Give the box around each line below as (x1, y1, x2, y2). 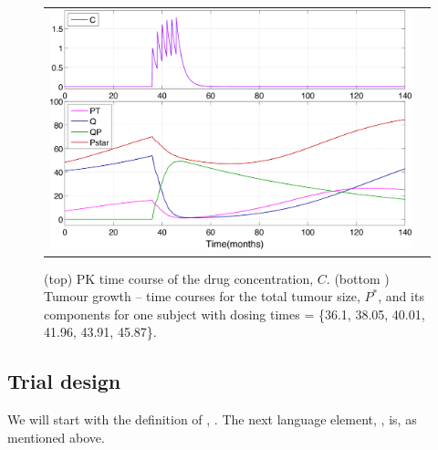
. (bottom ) (326, 268, 390, 288)
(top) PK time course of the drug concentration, (44, 268, 314, 288)
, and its (378, 287, 424, 306)
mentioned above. (7, 427, 105, 446)
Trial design (7, 367, 121, 395)
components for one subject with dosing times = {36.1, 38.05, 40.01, (44, 304, 425, 323)
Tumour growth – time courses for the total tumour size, (44, 287, 360, 306)
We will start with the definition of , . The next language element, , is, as (7, 410, 417, 429)
